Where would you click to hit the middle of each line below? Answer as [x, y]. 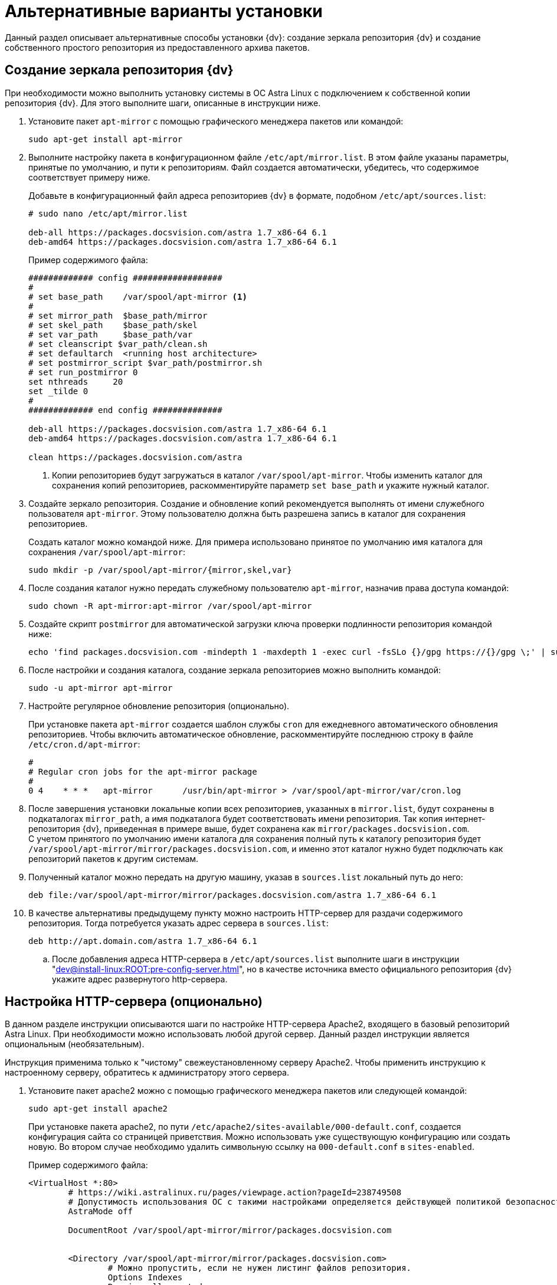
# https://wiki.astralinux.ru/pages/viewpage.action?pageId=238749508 [235, 1193]
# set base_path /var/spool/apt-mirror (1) [138, 296]
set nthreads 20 [76, 381]
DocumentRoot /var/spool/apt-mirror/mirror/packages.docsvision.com [230, 1230]
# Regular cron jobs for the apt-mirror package [143, 771]
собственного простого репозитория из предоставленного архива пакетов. [157, 47]
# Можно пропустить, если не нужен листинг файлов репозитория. [260, 1268]
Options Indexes [145, 1278]
